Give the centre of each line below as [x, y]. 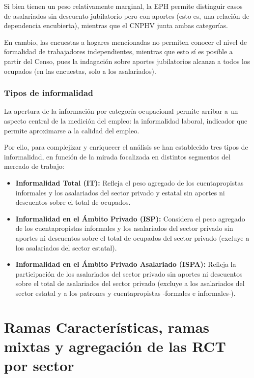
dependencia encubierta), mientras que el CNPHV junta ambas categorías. [116, 25]
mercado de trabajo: [34, 166]
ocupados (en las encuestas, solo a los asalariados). [80, 71]
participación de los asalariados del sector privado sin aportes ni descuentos [129, 273]
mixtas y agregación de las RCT [115, 346]
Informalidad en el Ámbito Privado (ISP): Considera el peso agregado [130, 218]
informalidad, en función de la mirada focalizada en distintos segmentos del [117, 156]
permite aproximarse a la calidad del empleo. [72, 130]
